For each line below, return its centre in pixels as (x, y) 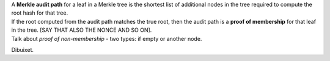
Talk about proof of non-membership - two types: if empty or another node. (107, 38)
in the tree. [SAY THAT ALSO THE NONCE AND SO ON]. (82, 30)
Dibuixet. (22, 49)
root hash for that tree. (40, 13)
